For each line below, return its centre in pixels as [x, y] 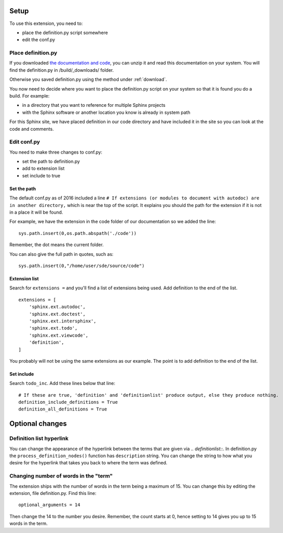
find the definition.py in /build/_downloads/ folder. [62, 70]
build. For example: [30, 96]
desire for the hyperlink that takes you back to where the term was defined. [88, 463]
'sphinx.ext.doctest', [57, 314]
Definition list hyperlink [39, 438]
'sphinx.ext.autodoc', [57, 307]
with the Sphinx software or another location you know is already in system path [106, 112]
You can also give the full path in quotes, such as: [62, 254]
